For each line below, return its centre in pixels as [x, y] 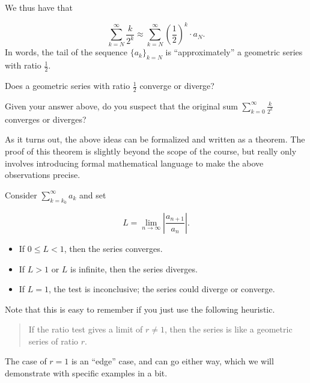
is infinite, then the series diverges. [134, 268]
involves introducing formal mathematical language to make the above [134, 163]
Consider [21, 195]
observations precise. [43, 175]
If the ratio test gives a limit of [86, 329]
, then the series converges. [113, 248]
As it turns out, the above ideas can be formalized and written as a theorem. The [155, 139]
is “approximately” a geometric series [234, 52]
